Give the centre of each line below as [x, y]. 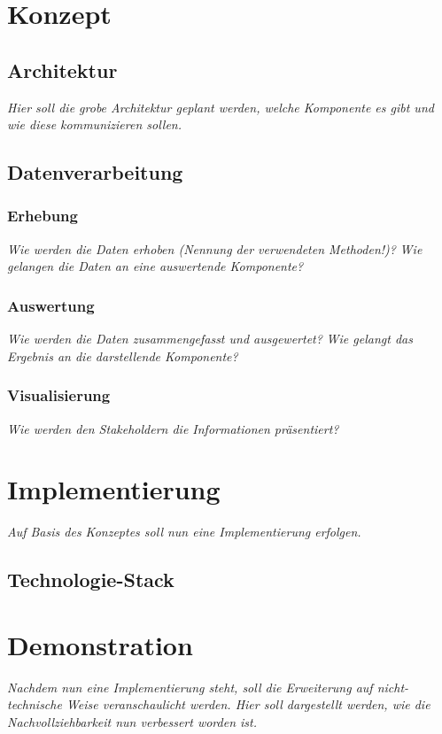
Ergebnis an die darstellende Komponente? [123, 355]
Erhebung [43, 216]
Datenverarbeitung [95, 172]
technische [35, 704]
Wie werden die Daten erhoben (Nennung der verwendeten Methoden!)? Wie [215, 248]
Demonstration [100, 644]
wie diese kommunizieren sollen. [95, 124]
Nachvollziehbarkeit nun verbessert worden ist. [132, 721]
